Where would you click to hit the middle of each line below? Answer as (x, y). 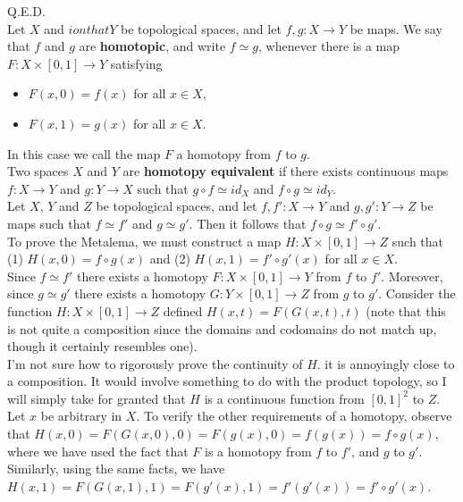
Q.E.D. (26, 11)
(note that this (406, 310)
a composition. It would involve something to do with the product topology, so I (227, 381)
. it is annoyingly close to (386, 363)
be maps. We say (396, 28)
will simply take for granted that (97, 398)
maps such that (49, 223)
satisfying (136, 63)
